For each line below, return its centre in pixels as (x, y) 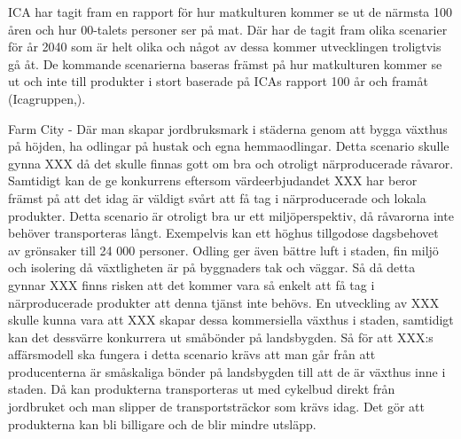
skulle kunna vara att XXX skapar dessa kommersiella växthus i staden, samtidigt (231, 320)
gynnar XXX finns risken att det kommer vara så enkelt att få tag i (191, 284)
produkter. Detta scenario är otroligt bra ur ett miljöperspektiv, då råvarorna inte (231, 215)
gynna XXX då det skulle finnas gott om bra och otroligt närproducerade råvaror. (231, 163)
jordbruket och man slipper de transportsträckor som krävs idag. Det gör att (216, 407)
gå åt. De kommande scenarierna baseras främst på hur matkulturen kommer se (225, 63)
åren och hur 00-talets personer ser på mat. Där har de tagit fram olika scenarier (228, 29)
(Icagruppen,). (47, 98)
